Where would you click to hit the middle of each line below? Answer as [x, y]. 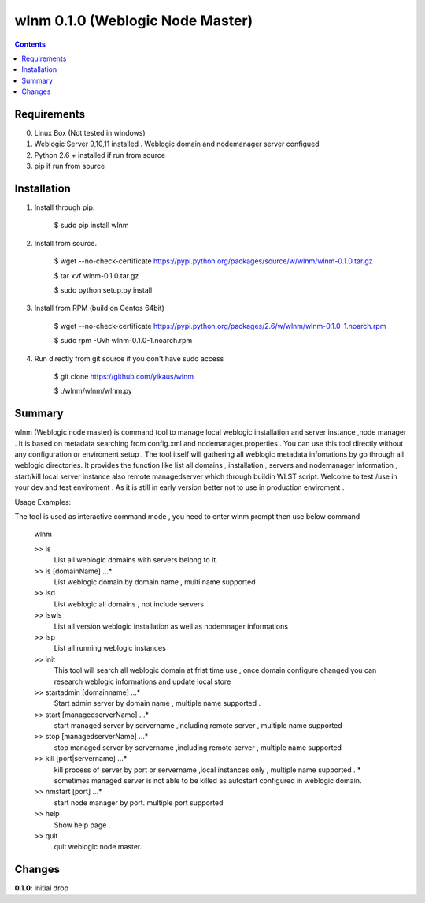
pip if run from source [70, 166]
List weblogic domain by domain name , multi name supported [155, 582]
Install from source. [66, 243]
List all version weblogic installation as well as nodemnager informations [171, 626]
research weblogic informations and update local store [142, 681]
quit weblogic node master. [98, 847]
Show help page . [82, 825]
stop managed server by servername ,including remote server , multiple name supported [198, 747]
